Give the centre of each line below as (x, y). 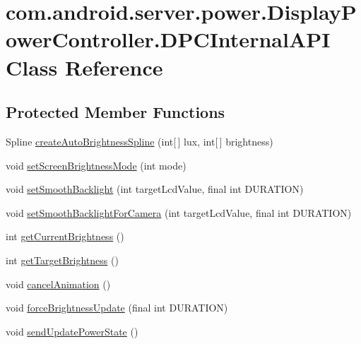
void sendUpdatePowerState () (72, 331)
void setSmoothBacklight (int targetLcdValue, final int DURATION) (155, 189)
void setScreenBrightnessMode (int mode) (96, 165)
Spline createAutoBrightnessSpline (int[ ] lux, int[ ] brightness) (140, 141)
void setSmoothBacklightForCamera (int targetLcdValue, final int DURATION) (179, 212)
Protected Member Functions (116, 112)
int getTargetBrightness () (62, 260)
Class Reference (84, 67)
